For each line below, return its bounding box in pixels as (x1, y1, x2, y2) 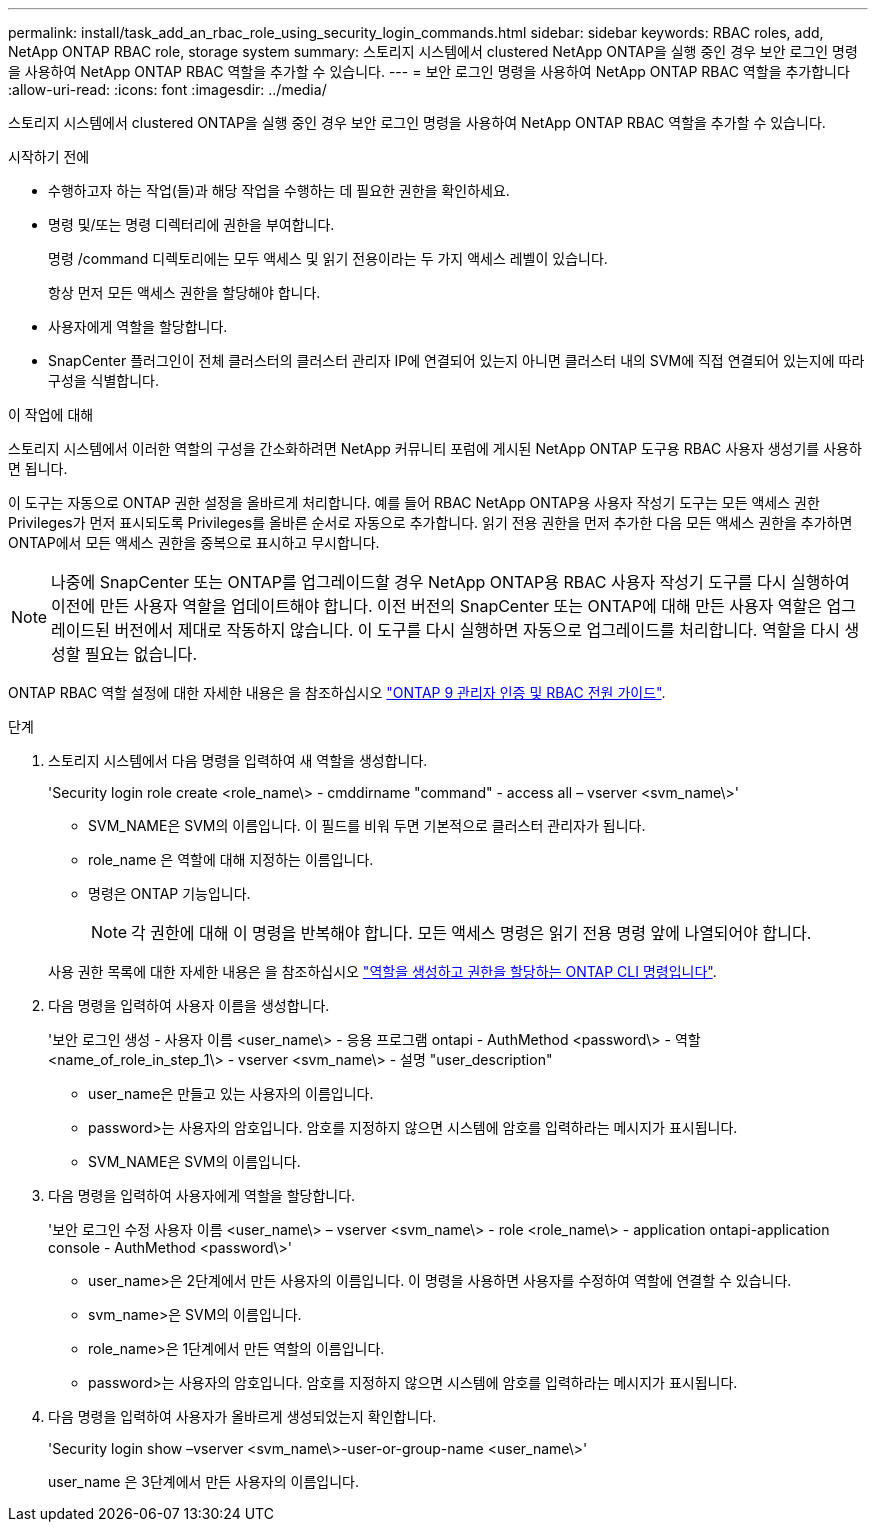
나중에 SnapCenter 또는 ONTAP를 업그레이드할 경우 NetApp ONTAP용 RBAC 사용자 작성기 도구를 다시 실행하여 (51, 572, 850, 592)
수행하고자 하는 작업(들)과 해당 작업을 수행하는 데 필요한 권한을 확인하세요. (48, 182, 510, 199)
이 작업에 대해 (8, 406, 94, 423)
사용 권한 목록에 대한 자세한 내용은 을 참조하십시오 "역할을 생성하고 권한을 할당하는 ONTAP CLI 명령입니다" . (48, 963, 717, 980)
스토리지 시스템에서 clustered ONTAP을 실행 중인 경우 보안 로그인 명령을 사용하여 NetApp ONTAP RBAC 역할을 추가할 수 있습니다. (8, 114, 826, 131)
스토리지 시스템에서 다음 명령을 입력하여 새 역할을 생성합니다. (48, 752, 428, 769)
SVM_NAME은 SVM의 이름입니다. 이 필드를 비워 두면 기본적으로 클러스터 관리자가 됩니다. (88, 817, 646, 834)
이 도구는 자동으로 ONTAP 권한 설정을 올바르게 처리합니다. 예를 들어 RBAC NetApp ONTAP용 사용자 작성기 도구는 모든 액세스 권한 (8, 494, 820, 511)
